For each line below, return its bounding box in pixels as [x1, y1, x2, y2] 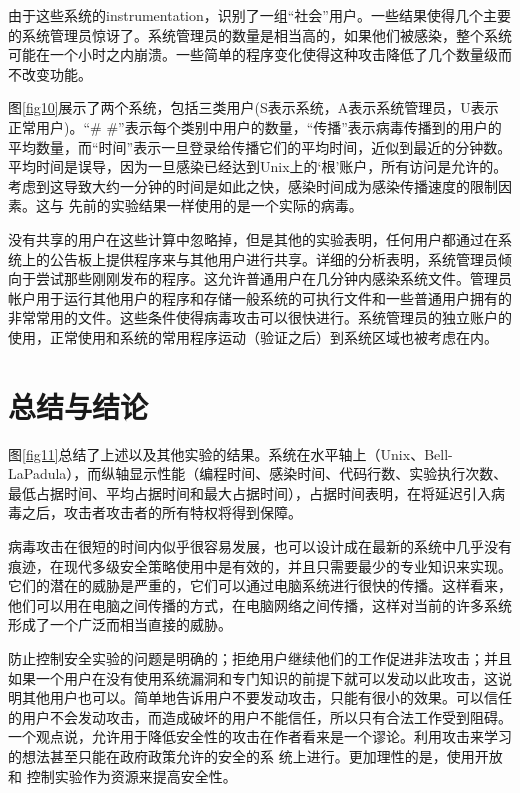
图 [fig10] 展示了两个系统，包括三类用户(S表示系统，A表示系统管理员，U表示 [8, 97, 499, 118]
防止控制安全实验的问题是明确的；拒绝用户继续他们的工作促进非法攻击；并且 [8, 647, 512, 668]
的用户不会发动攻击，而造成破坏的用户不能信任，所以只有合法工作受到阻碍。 [8, 706, 512, 727]
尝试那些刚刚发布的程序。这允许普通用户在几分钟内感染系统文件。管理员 [35, 268, 512, 289]
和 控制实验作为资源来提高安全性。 [8, 765, 237, 786]
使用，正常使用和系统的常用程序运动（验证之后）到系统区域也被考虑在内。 [8, 326, 498, 347]
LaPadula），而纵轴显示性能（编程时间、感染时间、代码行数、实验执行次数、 [8, 463, 508, 484]
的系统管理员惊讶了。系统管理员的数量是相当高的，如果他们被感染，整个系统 [8, 24, 512, 45]
